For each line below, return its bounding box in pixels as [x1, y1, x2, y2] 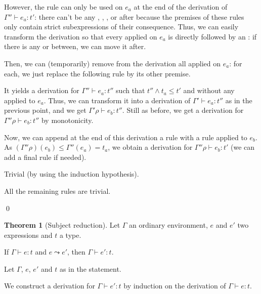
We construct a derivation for [4, 280, 95, 291]
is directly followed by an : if [168, 31, 257, 41]
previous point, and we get [4, 105, 86, 115]
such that [116, 85, 145, 96]
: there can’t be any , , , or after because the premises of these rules [34, 11, 244, 22]
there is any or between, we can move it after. [4, 41, 146, 52]
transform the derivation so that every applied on [4, 31, 157, 41]
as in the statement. [59, 263, 121, 274]
